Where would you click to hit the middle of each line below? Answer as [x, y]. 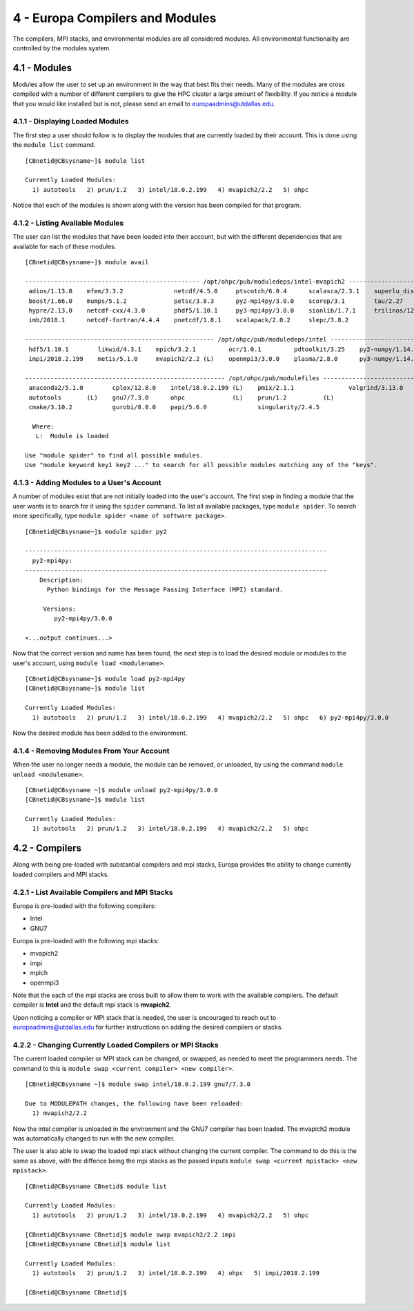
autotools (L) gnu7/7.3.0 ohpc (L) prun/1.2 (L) [181, 397]
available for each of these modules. [65, 246]
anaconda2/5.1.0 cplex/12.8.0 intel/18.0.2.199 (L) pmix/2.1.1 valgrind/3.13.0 [216, 388]
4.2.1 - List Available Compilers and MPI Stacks [93, 892]
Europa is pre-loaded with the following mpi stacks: [86, 941]
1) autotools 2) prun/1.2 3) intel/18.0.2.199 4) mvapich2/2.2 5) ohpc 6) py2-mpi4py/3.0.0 [210, 717]
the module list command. [54, 145]
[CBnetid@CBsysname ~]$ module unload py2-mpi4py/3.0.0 [121, 790]
